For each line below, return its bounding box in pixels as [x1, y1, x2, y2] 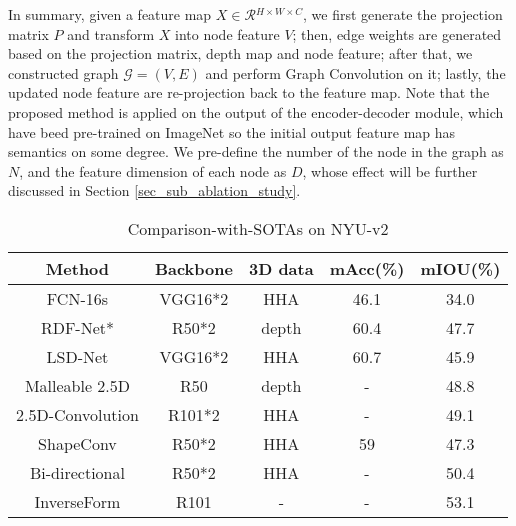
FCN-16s [46, 286, 109, 310]
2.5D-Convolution [16, 402, 139, 426]
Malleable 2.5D [24, 373, 131, 397]
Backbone [154, 256, 233, 280]
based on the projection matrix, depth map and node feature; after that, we [8, 43, 473, 64]
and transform [67, 23, 155, 44]
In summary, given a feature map [8, 4, 212, 24]
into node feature [175, 23, 280, 44]
